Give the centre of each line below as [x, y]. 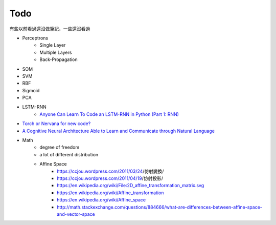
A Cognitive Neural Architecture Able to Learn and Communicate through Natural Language [118, 131]
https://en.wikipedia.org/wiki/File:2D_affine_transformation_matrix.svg [131, 186]
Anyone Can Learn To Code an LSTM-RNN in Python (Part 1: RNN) [109, 114]
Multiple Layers [56, 52]
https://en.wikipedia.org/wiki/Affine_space [101, 200]
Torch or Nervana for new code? [56, 124]
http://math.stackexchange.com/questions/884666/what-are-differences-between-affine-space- [160, 207]
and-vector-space [76, 214]
